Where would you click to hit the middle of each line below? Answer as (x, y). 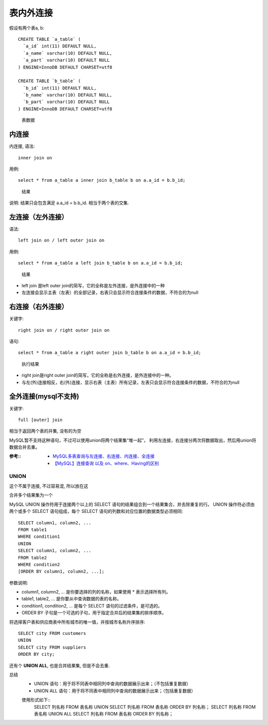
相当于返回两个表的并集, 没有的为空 (45, 431)
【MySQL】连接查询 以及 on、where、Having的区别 (106, 463)
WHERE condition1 (39, 537)
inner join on (35, 158)
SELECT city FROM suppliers (52, 647)
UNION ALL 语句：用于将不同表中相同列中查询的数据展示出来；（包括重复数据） (115, 691)
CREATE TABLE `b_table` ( (50, 81)
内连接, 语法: (22, 146)
